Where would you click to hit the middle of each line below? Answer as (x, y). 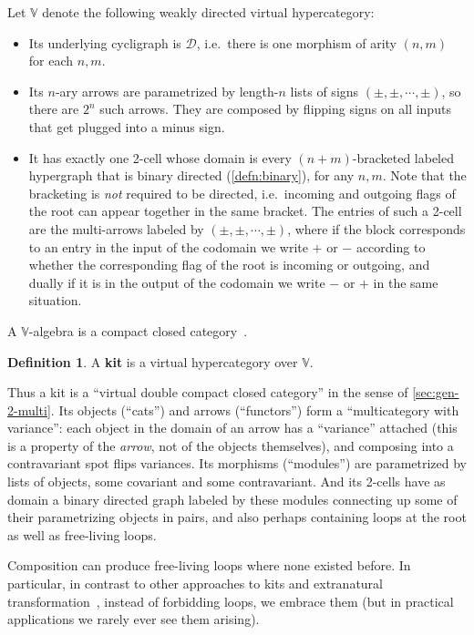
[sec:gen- (436, 392)
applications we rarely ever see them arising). (134, 619)
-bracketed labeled (403, 157)
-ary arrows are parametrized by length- (167, 91)
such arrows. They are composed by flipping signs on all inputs (275, 109)
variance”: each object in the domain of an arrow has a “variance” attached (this (232, 428)
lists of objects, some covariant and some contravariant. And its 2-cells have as (227, 481)
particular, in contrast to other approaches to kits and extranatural (195, 584)
